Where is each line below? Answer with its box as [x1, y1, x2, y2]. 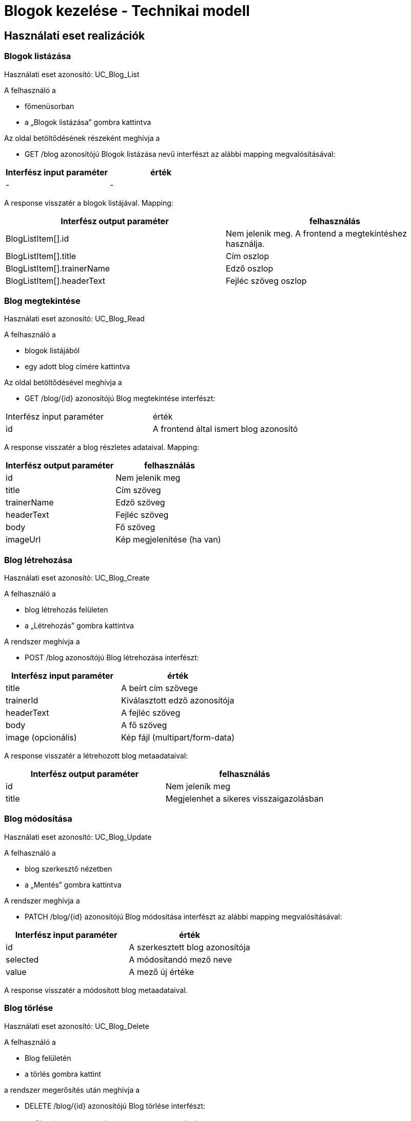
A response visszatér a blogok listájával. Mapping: [4, 198, 173, 207]
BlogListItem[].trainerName [6, 263, 110, 274]
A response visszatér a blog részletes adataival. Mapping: [4, 443, 199, 452]
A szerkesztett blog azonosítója [129, 942, 250, 952]
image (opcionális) [6, 732, 77, 743]
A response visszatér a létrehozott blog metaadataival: [4, 751, 188, 761]
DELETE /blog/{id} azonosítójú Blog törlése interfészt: [25, 1101, 206, 1110]
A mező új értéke [129, 966, 194, 977]
